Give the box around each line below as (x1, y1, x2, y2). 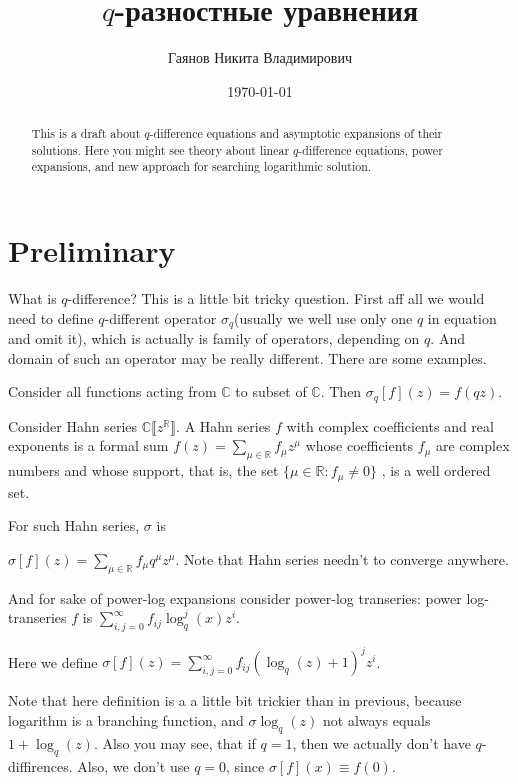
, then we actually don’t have (292, 732, 471, 753)
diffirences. (8, 755, 73, 776)
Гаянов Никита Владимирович (168, 47, 352, 68)
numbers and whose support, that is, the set (8, 460, 279, 481)
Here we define (8, 651, 98, 672)
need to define (8, 307, 94, 328)
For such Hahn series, (8, 515, 140, 536)
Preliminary (8, 230, 176, 271)
